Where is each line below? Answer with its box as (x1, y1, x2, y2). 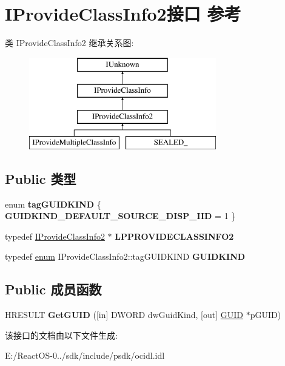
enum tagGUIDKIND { (5, 197, 101, 210)
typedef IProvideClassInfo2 (5, 229, 105, 242)
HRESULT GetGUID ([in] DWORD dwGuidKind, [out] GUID (5, 308, 244, 321)
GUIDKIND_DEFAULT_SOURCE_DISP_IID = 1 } (5, 209, 236, 222)
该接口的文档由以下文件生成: (5, 328, 118, 341)
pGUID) (250, 308, 281, 321)
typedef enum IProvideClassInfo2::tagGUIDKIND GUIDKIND (5, 250, 246, 263)
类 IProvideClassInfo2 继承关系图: (5, 36, 134, 49)
